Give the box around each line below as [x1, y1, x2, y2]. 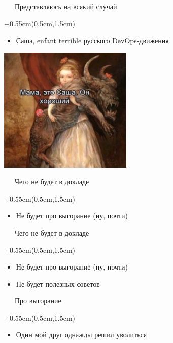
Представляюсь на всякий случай [14, 1, 117, 11]
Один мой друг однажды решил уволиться [16, 329, 147, 340]
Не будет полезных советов [16, 278, 100, 289]
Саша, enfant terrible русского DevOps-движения [16, 35, 169, 46]
